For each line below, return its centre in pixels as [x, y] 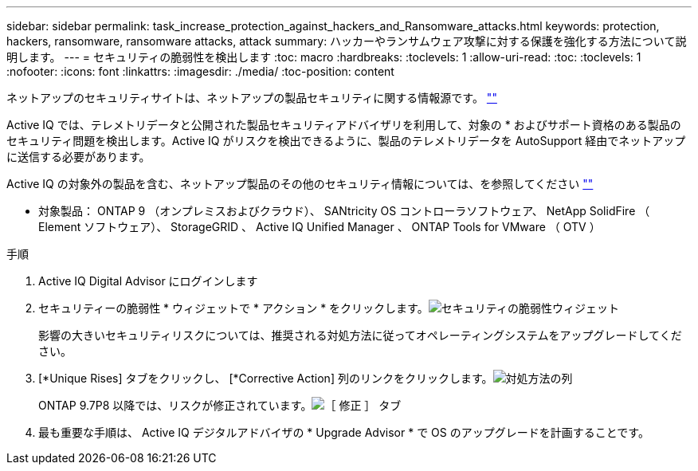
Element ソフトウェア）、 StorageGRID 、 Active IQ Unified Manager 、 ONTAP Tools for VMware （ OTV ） [320, 227]
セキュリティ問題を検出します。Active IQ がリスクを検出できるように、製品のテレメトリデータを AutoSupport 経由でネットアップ [346, 141]
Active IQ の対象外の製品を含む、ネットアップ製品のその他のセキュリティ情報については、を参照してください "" [300, 184]
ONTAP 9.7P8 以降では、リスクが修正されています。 [175, 405]
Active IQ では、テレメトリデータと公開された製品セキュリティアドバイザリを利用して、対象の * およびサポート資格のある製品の [344, 125]
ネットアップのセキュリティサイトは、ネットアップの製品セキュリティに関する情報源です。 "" [252, 98]
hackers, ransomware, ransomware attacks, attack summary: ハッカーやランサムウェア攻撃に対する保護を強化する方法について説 [347, 41]
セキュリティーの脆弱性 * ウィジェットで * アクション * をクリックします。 [233, 308]
